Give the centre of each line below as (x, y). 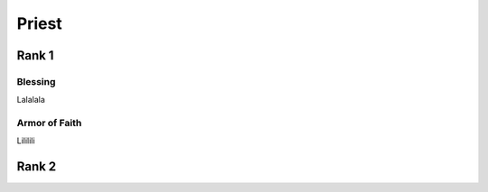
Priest (39, 23)
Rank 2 (37, 167)
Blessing (36, 81)
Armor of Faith (49, 123)
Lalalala (31, 100)
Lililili (26, 141)
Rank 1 (35, 55)
